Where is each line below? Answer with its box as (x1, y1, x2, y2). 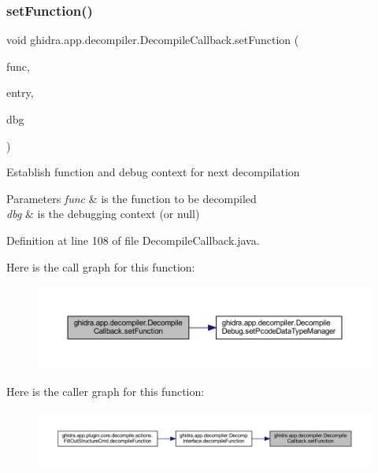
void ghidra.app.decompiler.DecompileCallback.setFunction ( (6, 31, 299, 48)
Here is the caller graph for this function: (6, 383, 205, 400)
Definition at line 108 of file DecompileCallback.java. (6, 231, 260, 248)
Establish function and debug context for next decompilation (6, 164, 300, 180)
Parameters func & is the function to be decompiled (6, 190, 257, 206)
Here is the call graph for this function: (6, 258, 195, 275)
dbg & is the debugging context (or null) (6, 205, 200, 222)
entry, (6, 84, 34, 101)
